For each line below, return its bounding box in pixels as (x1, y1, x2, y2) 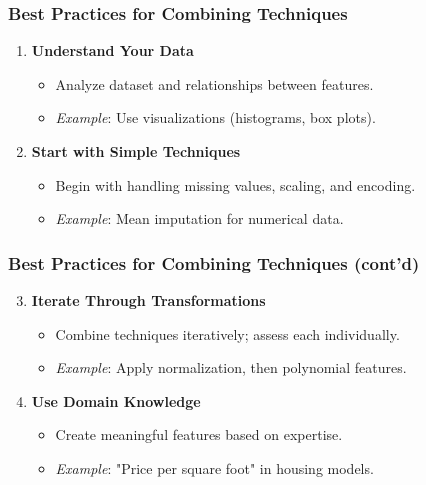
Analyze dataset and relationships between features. (55, 73, 374, 94)
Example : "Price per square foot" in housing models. (55, 457, 374, 478)
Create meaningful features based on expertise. (55, 424, 343, 445)
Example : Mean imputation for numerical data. (55, 208, 344, 229)
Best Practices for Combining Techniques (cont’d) (8, 250, 420, 275)
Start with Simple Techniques (31, 141, 241, 161)
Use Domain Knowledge (31, 390, 201, 411)
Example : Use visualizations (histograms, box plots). (55, 107, 376, 128)
